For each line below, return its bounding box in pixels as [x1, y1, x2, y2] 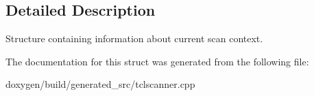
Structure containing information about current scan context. [5, 31, 263, 46]
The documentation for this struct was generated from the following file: [5, 54, 309, 68]
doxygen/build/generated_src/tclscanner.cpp [5, 77, 195, 91]
